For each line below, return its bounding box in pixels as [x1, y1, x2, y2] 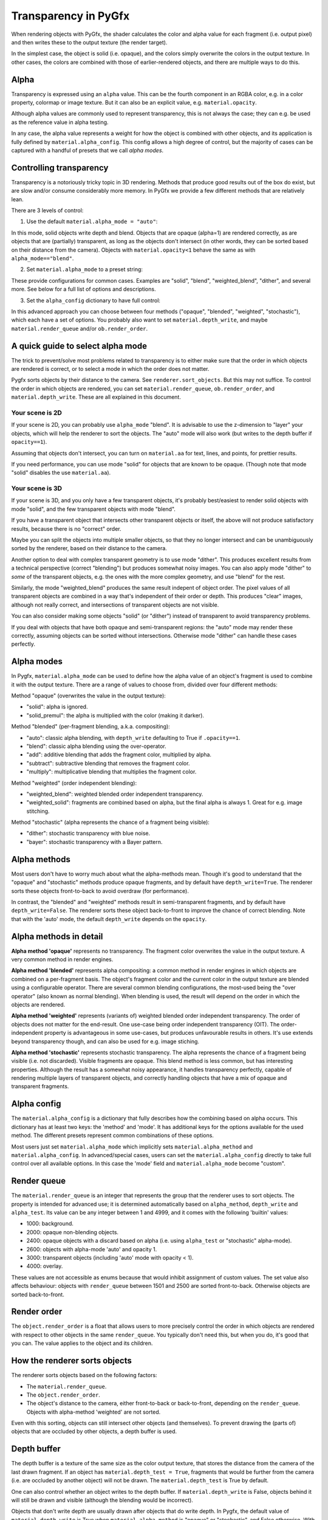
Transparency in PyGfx [11, 9, 130, 22]
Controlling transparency [11, 162, 109, 173]
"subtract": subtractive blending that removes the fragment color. [26, 759, 190, 767]
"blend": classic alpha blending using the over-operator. [26, 742, 166, 750]
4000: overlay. [26, 1262, 63, 1270]
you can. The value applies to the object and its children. [11, 1339, 153, 1347]
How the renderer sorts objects [11, 1356, 132, 1366]
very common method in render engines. [11, 956, 114, 963]
